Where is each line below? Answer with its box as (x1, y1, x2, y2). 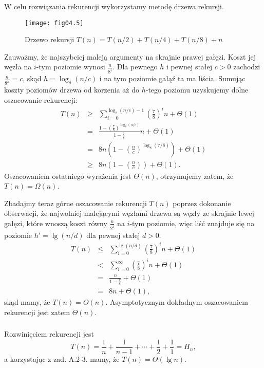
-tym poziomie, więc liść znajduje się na (129, 217, 255, 228)
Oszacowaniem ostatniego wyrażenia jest (4, 170, 131, 181)
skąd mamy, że (4, 297, 50, 307)
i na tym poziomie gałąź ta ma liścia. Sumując (99, 73, 246, 84)
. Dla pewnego (112, 61, 158, 72)
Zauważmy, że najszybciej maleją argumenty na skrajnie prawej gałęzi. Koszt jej (4, 51, 256, 62)
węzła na (4, 61, 32, 72)
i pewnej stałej (166, 61, 213, 72)
